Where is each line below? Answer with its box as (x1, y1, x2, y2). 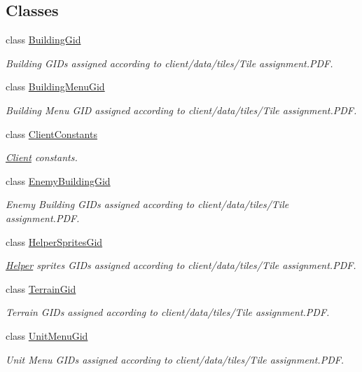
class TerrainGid (6, 281, 76, 296)
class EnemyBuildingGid (6, 173, 111, 188)
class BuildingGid (6, 32, 81, 47)
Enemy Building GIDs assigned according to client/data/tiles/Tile (6, 197, 289, 212)
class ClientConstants (6, 126, 97, 141)
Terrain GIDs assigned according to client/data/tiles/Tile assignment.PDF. (6, 305, 330, 319)
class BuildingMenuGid (6, 79, 105, 94)
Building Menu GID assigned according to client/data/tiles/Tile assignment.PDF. (6, 102, 357, 117)
